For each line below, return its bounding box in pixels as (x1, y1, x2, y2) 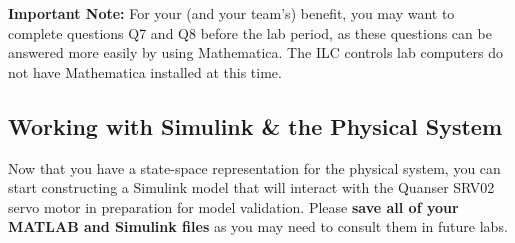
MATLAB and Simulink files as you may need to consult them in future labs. (8, 216, 508, 237)
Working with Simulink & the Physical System (8, 110, 503, 141)
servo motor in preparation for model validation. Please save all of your (8, 196, 459, 217)
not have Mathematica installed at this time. (8, 61, 282, 82)
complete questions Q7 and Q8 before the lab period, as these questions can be (8, 22, 492, 43)
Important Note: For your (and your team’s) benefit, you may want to (8, 3, 455, 23)
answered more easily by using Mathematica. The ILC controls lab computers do (8, 42, 503, 63)
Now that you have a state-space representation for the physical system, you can (8, 157, 501, 178)
